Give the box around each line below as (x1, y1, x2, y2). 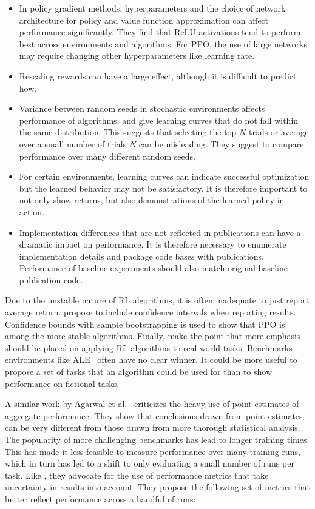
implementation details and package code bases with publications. (19, 249, 264, 262)
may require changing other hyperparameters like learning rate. (19, 49, 255, 62)
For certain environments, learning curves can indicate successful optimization (19, 170, 310, 183)
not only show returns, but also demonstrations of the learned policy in (19, 194, 285, 206)
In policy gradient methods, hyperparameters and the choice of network (19, 2, 286, 14)
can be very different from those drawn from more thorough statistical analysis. (5, 421, 300, 434)
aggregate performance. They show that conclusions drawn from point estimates (5, 409, 303, 422)
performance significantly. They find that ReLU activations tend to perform (19, 25, 301, 38)
